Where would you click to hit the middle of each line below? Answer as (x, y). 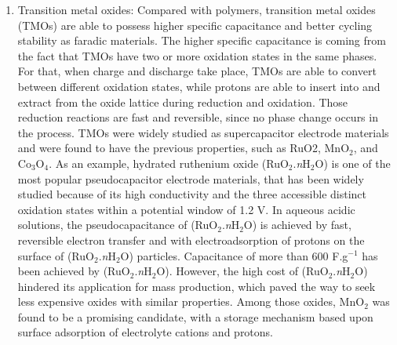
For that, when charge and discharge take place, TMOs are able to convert (197, 71)
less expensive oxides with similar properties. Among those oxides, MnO (191, 301)
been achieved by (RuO (74, 271)
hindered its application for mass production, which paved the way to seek (197, 286)
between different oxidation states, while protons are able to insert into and (199, 86)
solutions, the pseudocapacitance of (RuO (118, 225)
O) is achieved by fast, (297, 225)
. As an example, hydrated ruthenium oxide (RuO (169, 163)
